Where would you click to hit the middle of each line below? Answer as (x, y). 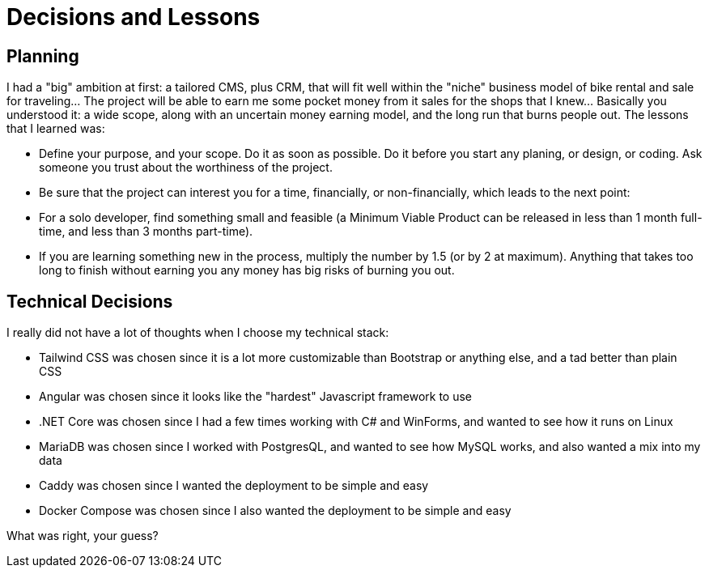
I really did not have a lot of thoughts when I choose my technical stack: (198, 333)
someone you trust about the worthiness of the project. (186, 168)
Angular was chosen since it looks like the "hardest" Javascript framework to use (256, 397)
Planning (43, 56)
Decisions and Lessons (134, 17)
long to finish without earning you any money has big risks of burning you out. (247, 270)
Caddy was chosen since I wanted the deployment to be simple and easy (234, 486)
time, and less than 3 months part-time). (146, 232)
